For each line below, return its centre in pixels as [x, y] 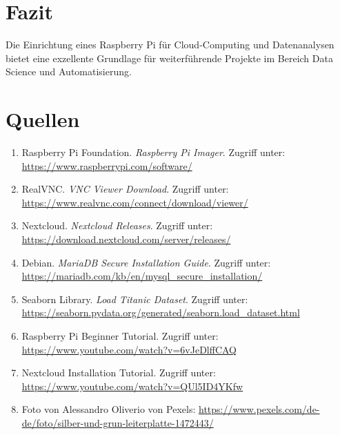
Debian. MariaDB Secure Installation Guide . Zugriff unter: [146, 262]
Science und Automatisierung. [69, 71]
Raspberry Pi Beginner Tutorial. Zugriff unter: [120, 335]
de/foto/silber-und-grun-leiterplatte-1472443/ [118, 422]
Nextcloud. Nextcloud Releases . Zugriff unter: [117, 225]
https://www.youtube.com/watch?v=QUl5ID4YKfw [132, 386]
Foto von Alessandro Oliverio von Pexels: [109, 409]
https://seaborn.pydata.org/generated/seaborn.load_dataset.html [161, 312]
